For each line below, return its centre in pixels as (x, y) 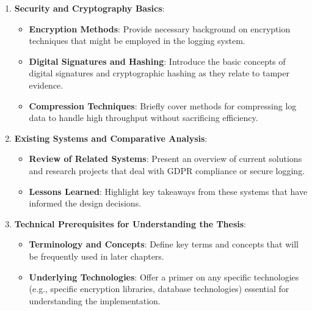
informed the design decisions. (85, 203)
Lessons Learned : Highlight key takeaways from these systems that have (168, 191)
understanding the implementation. (95, 300)
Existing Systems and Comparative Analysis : (111, 138)
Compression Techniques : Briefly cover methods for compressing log (163, 105)
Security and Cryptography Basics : (89, 8)
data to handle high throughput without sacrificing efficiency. (143, 118)
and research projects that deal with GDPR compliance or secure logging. (167, 170)
